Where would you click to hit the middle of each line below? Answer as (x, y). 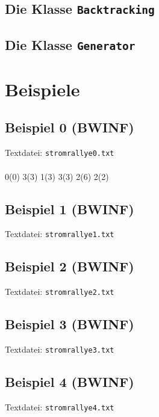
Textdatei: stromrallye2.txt (60, 292)
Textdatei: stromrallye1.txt (60, 234)
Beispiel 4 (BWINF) (70, 382)
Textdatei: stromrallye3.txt (60, 349)
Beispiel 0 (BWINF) (70, 127)
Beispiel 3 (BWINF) (70, 324)
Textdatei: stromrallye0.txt (60, 153)
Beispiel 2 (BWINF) (70, 266)
